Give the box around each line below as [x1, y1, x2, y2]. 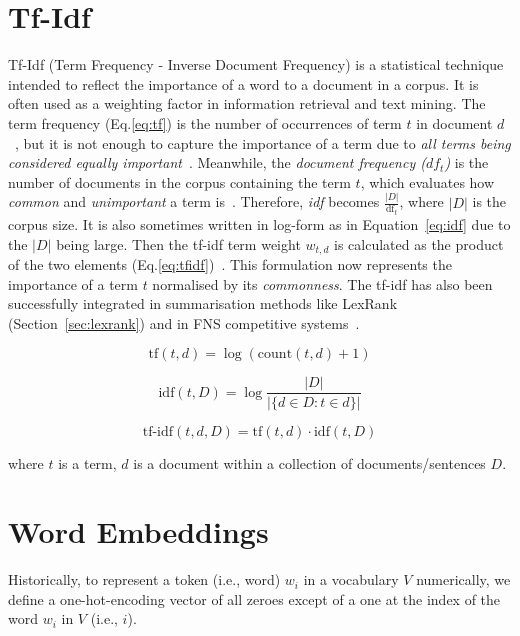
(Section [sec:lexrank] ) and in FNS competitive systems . [8, 312, 360, 333]
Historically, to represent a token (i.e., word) [8, 569, 281, 590]
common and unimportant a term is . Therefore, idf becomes [8, 191, 380, 212]
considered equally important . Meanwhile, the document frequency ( [8, 152, 426, 173]
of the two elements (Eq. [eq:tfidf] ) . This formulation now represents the [8, 254, 452, 275]
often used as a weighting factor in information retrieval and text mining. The [8, 93, 486, 114]
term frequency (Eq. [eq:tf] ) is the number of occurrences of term [8, 112, 402, 133]
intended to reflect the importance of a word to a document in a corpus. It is [8, 73, 479, 94]
